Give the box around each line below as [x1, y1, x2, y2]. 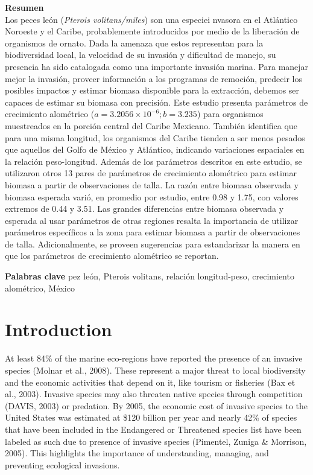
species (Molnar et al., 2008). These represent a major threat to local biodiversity [5, 363, 306, 376]
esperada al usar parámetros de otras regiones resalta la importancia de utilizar [5, 214, 299, 226]
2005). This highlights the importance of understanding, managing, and [5, 447, 269, 459]
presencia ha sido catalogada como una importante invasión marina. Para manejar [5, 60, 309, 72]
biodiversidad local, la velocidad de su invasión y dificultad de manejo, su [5, 48, 276, 61]
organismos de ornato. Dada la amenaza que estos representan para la [5, 36, 264, 49]
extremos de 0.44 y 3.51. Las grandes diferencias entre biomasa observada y [5, 202, 284, 215]
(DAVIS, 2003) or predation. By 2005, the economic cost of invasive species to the [5, 399, 308, 412]
